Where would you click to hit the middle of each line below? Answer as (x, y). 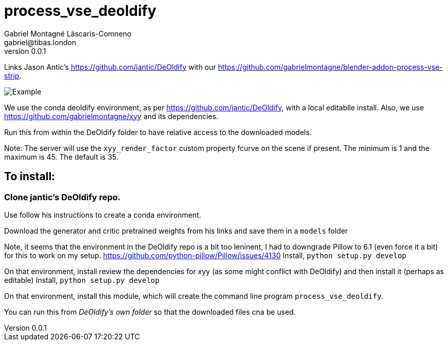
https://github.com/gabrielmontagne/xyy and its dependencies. (111, 116)
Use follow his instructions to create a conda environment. (103, 215)
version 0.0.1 (25, 51)
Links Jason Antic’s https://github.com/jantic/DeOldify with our (110, 67)
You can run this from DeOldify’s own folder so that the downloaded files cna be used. (150, 312)
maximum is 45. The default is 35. (61, 157)
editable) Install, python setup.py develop (82, 280)
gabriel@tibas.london (40, 42)
